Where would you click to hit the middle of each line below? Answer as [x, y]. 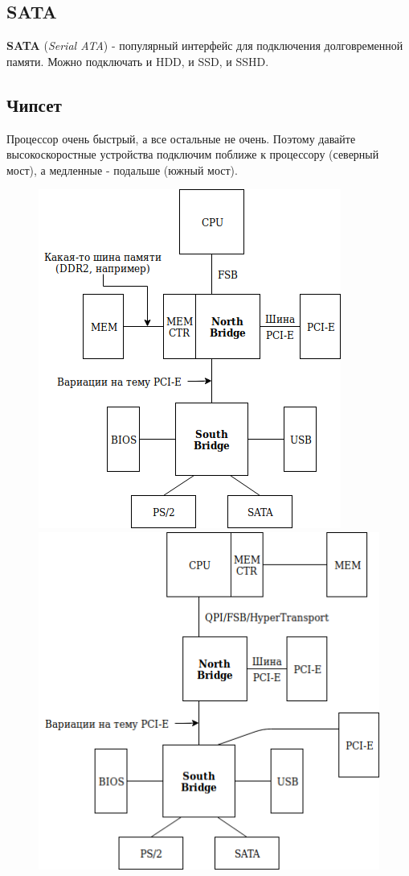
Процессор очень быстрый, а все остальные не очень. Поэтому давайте [181, 138]
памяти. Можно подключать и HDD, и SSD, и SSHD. [138, 61]
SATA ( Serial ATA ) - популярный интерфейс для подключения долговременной [205, 45]
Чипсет [34, 104]
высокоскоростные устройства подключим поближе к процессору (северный [193, 154]
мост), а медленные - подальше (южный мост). [122, 169]
